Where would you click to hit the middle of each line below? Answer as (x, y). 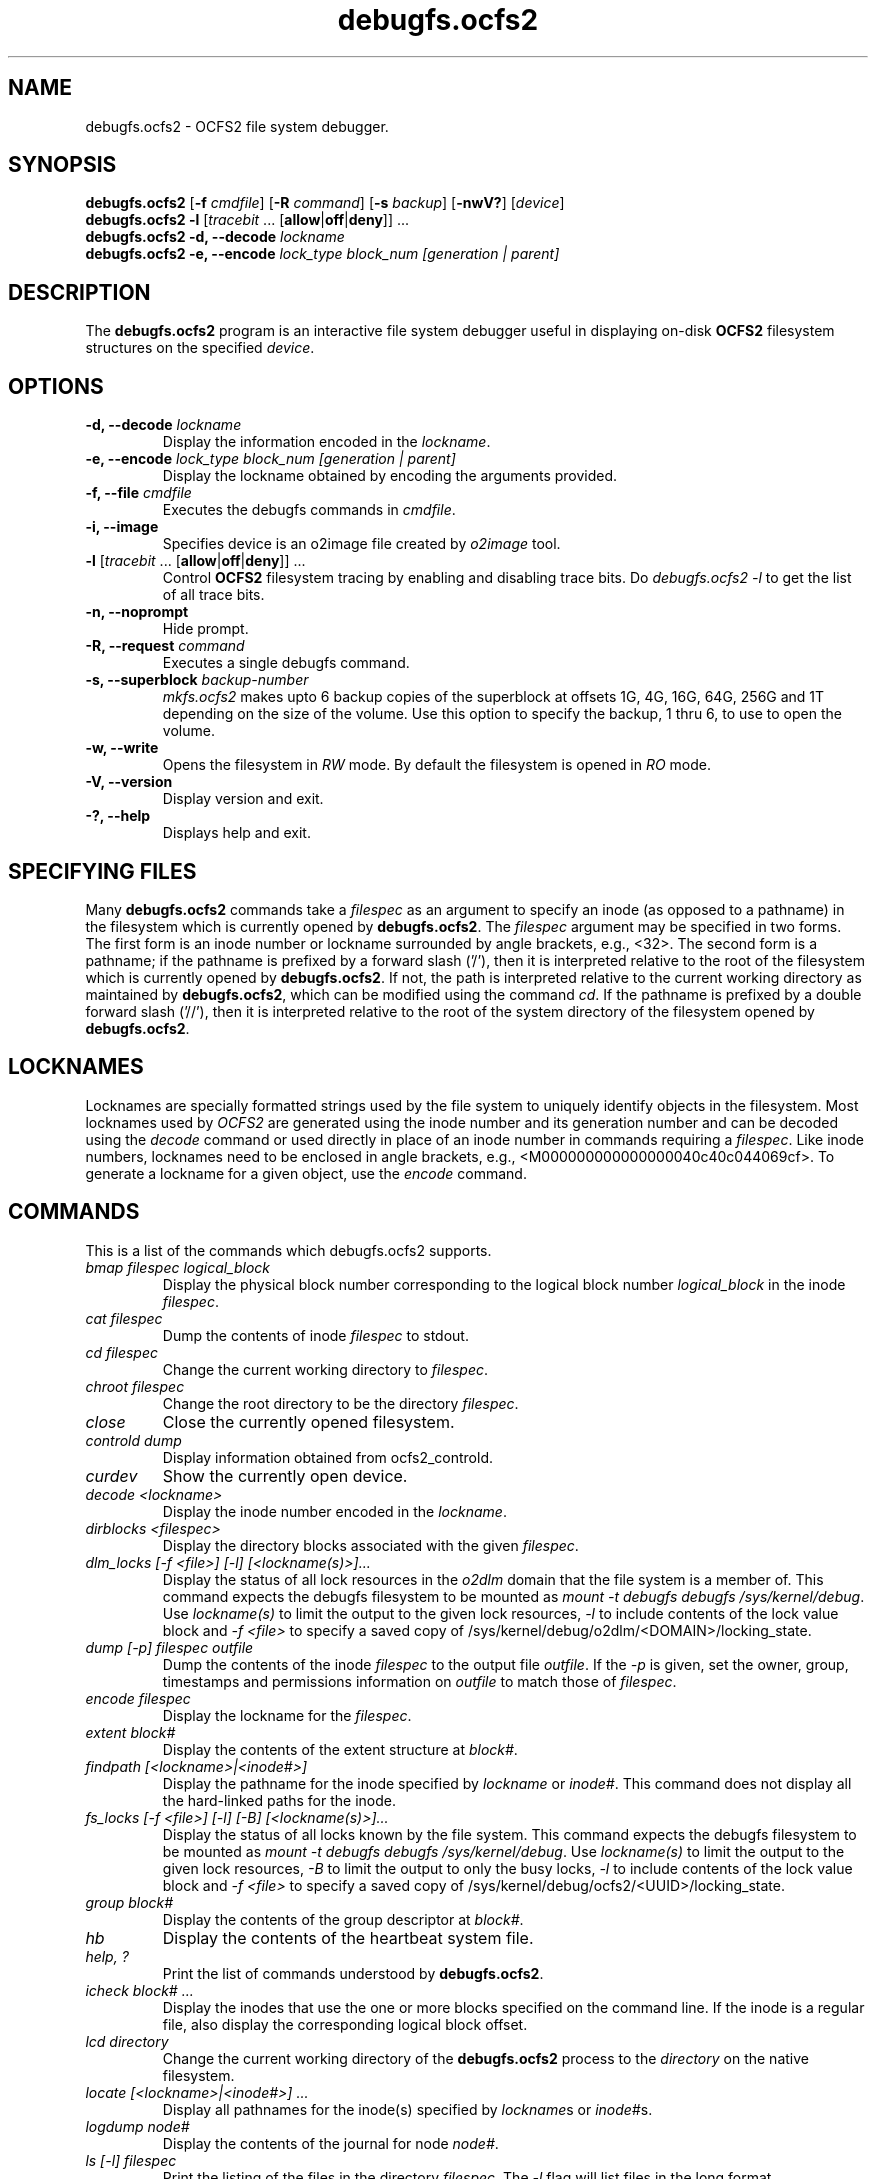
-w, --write (122, 748)
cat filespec (124, 1318)
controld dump (133, 1440)
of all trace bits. (213, 595)
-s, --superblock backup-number (197, 680)
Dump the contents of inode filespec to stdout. (315, 1335)
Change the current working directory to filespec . (325, 1369)
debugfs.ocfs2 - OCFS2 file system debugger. (237, 126)
